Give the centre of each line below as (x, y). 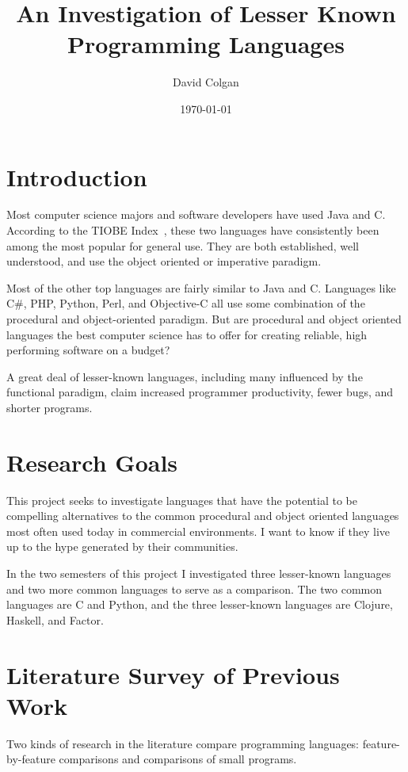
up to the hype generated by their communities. (122, 547)
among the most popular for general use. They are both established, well (183, 245)
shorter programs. (50, 407)
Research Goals (92, 462)
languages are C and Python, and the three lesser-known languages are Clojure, (200, 604)
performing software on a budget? (88, 350)
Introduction (77, 176)
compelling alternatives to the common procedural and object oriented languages (203, 516)
